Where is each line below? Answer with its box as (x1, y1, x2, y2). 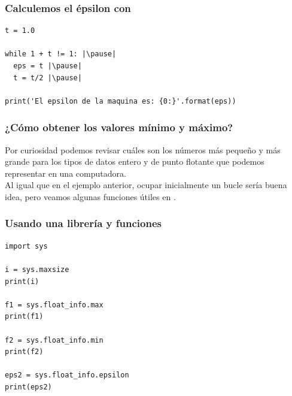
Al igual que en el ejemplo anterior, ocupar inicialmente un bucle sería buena (5, 179, 287, 191)
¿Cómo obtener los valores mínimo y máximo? (5, 120, 233, 135)
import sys (5, 241, 48, 250)
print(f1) (5, 312, 44, 321)
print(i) (5, 277, 39, 286)
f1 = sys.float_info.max (5, 300, 104, 309)
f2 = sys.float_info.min (5, 335, 104, 344)
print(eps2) (5, 382, 52, 391)
